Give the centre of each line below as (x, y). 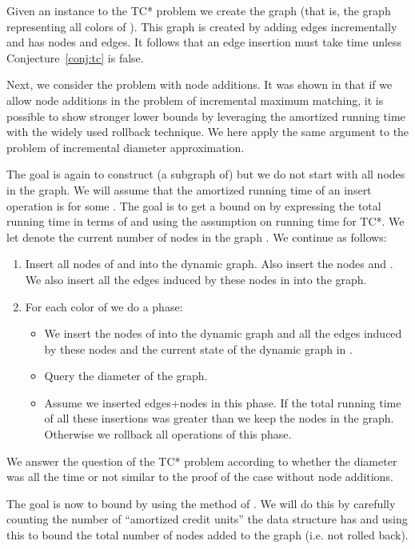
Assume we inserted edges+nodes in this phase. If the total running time (223, 402)
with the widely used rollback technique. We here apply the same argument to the (208, 132)
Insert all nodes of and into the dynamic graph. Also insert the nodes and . (209, 264)
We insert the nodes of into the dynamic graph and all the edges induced (223, 333)
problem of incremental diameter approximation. (126, 147)
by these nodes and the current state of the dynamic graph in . (198, 349)
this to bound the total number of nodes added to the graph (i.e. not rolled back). (207, 535)
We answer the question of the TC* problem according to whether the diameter (202, 461)
